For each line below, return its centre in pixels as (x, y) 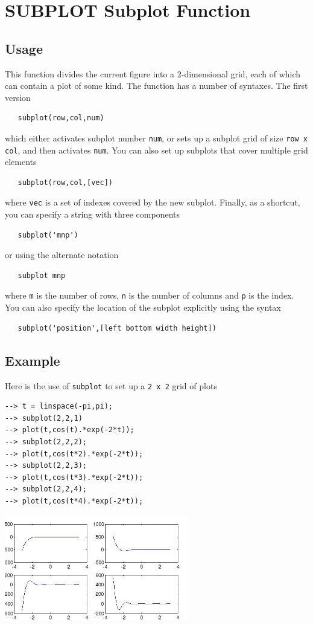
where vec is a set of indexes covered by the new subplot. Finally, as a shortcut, (153, 202)
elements (21, 162)
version (18, 97)
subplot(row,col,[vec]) (65, 182)
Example (33, 360)
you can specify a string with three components (93, 214)
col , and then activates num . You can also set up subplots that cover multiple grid (156, 150)
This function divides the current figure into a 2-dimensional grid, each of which (153, 73)
